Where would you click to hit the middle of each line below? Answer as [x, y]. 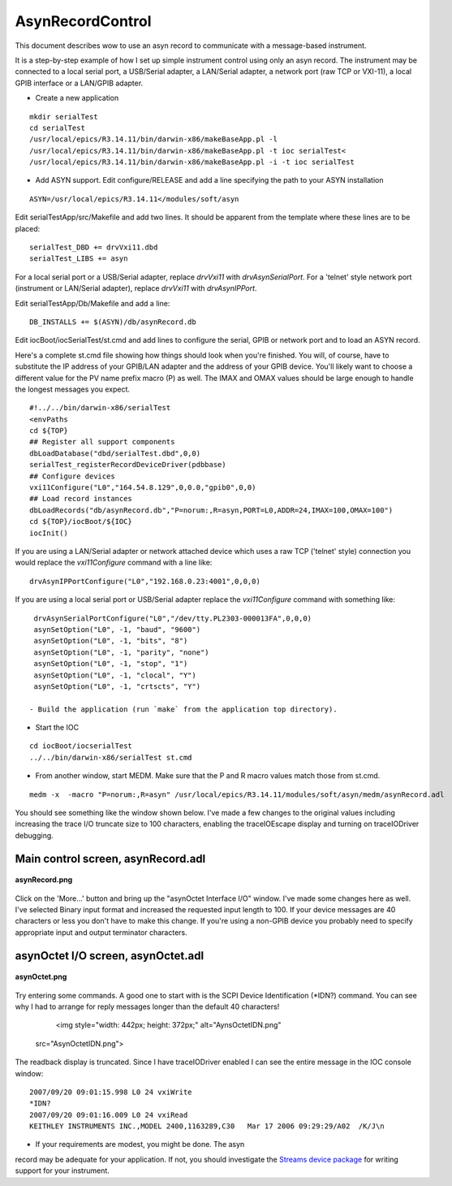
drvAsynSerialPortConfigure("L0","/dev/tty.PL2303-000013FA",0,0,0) [173, 618]
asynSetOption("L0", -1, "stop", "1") [111, 664]
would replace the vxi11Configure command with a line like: [114, 563]
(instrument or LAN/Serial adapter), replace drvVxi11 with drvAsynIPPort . [136, 288]
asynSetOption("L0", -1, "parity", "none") [122, 652]
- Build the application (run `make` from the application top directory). [183, 709]
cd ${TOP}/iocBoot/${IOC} [81, 522]
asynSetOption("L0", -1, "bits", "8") [111, 641]
